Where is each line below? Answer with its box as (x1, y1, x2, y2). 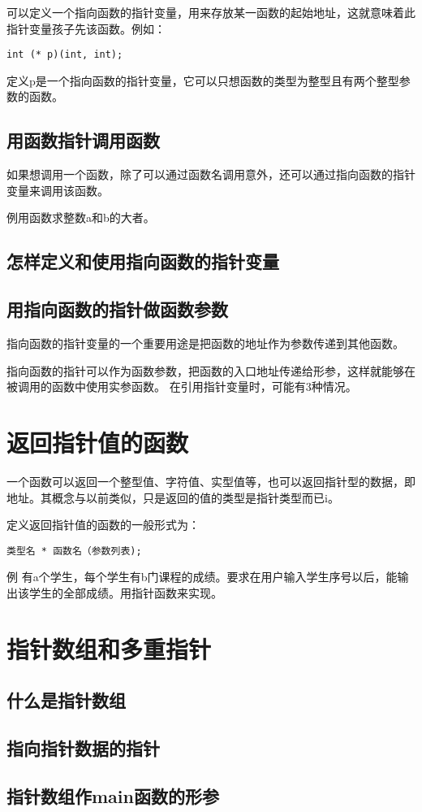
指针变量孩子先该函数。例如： (6, 20, 166, 37)
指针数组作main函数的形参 (6, 783, 219, 808)
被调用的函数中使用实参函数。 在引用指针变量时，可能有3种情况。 (6, 378, 357, 395)
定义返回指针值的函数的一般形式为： (6, 516, 200, 533)
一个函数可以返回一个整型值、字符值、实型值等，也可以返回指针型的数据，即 (6, 472, 416, 489)
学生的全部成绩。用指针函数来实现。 (28, 584, 222, 601)
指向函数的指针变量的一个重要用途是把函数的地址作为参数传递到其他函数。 (6, 335, 404, 351)
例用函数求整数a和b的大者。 (6, 209, 155, 226)
